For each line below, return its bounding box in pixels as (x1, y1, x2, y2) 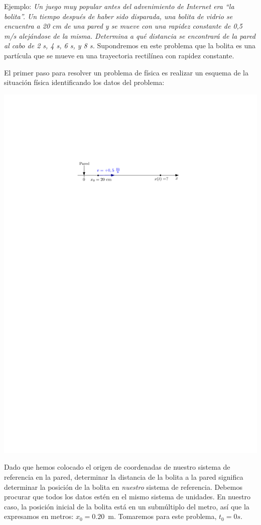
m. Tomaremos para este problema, (108, 511, 217, 521)
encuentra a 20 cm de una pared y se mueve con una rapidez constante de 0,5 (4, 21, 243, 31)
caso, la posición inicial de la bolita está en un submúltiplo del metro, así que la (4, 501, 249, 511)
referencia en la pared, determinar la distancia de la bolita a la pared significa (4, 472, 243, 482)
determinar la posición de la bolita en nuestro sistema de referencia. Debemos (4, 481, 242, 492)
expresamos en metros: (4, 511, 74, 521)
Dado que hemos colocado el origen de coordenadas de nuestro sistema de (4, 462, 230, 472)
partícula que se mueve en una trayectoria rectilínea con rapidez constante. (4, 50, 234, 60)
